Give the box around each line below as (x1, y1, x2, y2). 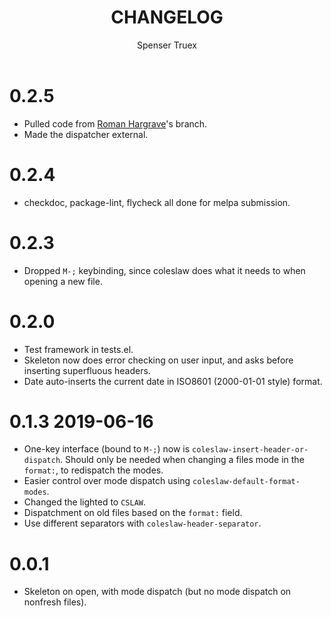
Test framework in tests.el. (23, 343, 134, 355)
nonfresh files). (23, 596, 87, 608)
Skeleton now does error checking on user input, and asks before (23, 354, 294, 366)
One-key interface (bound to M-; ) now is (23, 443, 191, 455)
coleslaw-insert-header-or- (192, 445, 309, 455)
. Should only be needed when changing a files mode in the (60, 454, 305, 466)
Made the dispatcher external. (23, 128, 149, 140)
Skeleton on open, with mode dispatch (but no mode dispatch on (23, 586, 292, 598)
